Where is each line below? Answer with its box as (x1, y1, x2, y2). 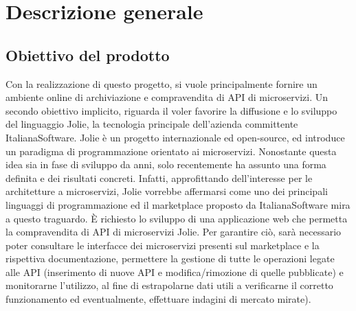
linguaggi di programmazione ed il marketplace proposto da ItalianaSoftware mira (5, 197, 351, 211)
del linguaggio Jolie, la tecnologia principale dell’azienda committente (5, 117, 298, 131)
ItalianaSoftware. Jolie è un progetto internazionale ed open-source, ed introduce (5, 130, 345, 144)
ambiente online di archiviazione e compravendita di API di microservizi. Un (5, 90, 329, 104)
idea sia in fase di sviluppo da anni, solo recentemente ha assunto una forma (5, 157, 326, 172)
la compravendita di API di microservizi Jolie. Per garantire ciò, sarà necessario (5, 224, 342, 239)
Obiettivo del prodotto (5, 44, 170, 65)
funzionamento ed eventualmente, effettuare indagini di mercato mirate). (5, 292, 311, 306)
